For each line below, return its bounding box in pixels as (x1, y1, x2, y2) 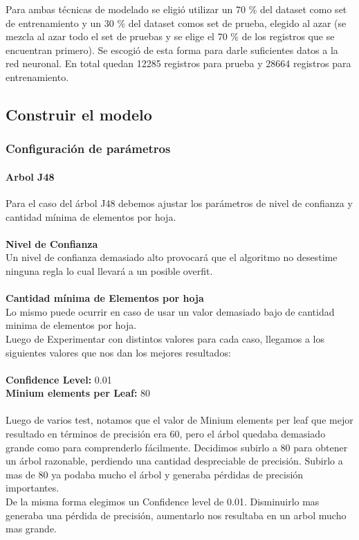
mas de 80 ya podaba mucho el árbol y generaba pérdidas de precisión (6, 467, 304, 481)
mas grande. (6, 521, 57, 536)
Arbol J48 (6, 169, 55, 183)
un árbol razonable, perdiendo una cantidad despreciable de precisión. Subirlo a (6, 453, 343, 468)
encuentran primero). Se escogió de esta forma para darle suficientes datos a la (6, 42, 338, 57)
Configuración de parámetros (6, 140, 171, 157)
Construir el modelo (6, 103, 152, 125)
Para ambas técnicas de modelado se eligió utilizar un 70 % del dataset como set (6, 2, 347, 16)
